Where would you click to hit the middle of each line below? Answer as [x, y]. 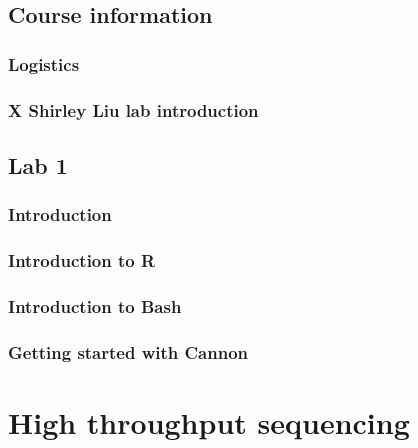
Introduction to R [82, 260]
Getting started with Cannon [128, 351]
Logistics [44, 63]
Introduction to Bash [95, 305]
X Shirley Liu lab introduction [133, 109]
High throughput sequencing [209, 421]
